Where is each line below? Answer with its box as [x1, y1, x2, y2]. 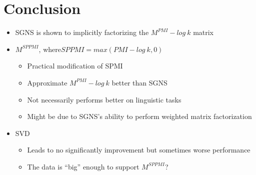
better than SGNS [111, 77, 167, 87]
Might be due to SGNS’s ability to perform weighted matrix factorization [27, 111, 252, 121]
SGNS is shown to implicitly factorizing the [15, 27, 149, 37]
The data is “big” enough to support [27, 161, 139, 171]
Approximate [27, 77, 67, 87]
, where [38, 43, 61, 54]
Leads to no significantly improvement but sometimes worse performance [27, 144, 250, 155]
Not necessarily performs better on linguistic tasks [27, 94, 181, 104]
